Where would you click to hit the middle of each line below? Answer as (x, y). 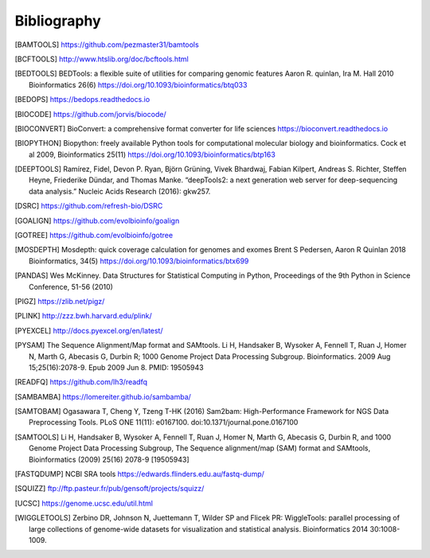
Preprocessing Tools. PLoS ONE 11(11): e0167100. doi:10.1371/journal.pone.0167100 (164, 423)
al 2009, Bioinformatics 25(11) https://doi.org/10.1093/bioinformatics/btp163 (152, 154)
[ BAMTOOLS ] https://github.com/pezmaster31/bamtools (107, 45)
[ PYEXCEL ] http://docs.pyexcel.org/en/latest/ (89, 330)
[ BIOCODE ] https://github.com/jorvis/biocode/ (90, 114)
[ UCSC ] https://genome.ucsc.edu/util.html (84, 503)
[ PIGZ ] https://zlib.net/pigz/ (60, 301)
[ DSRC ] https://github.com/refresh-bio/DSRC (89, 206)
